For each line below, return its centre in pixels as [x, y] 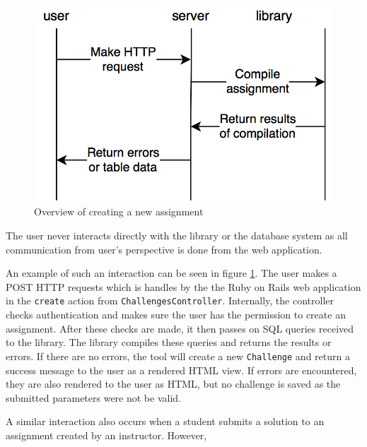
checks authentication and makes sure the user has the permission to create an [176, 315]
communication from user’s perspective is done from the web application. [164, 249]
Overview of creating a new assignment [119, 211]
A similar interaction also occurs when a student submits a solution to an [165, 421]
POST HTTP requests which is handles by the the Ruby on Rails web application [183, 286]
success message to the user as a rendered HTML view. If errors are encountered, [181, 370]
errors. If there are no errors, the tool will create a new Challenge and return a [178, 356]
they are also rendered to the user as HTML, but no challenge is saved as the [173, 384]
